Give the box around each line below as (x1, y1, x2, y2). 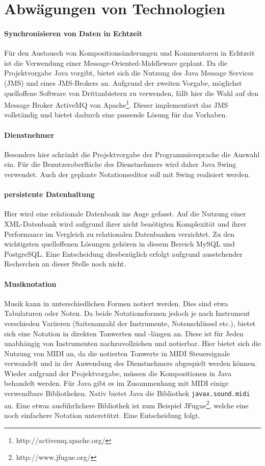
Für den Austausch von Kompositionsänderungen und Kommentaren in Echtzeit (4, 47, 255, 58)
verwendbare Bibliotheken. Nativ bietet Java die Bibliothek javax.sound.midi (4, 388, 250, 399)
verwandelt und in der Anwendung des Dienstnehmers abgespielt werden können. (4, 358, 257, 369)
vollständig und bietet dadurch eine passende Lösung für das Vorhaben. (4, 109, 228, 120)
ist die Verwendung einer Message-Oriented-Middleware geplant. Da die (4, 57, 228, 68)
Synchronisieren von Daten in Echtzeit (4, 28, 143, 38)
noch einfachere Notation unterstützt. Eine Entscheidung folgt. (4, 409, 200, 420)
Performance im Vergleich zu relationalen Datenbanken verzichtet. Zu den (4, 228, 235, 239)
